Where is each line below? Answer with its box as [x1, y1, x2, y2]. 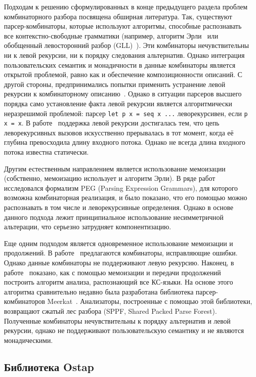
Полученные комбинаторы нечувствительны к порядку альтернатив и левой [4, 315, 231, 326]
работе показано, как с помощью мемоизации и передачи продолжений [4, 267, 221, 277]
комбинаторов [4, 296, 45, 306]
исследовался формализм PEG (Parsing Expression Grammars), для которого [4, 182, 238, 193]
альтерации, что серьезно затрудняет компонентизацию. [4, 221, 171, 232]
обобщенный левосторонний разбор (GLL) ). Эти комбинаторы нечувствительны [4, 40, 249, 50]
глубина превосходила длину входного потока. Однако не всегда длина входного [4, 137, 246, 147]
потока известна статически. [4, 147, 89, 157]
